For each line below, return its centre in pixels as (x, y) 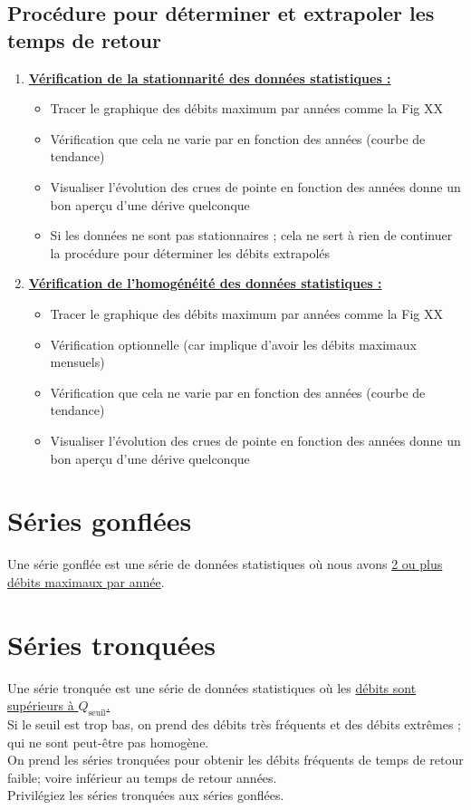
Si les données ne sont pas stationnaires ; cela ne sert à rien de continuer (251, 235)
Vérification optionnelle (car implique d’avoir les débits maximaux (233, 344)
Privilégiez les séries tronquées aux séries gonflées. (146, 795)
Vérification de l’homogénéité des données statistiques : (205, 283)
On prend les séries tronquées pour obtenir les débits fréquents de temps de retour (235, 760)
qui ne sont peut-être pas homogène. (108, 742)
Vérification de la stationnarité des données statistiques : (210, 77)
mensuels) (77, 362)
